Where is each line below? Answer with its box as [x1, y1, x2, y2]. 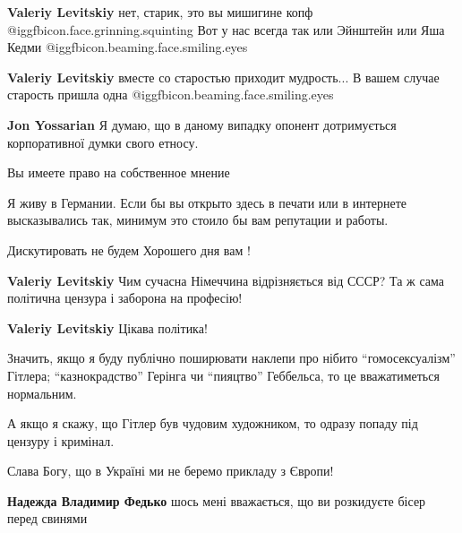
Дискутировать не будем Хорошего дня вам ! [7, 240, 251, 259]
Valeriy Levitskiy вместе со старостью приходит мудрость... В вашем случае [7, 67, 440, 86]
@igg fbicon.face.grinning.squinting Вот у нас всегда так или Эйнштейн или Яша [7, 20, 445, 39]
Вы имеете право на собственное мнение [7, 163, 230, 182]
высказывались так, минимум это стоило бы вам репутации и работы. [7, 211, 389, 229]
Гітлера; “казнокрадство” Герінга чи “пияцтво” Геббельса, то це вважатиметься [7, 365, 440, 384]
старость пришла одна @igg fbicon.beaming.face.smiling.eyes [7, 85, 334, 104]
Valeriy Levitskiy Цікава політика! [7, 318, 208, 337]
